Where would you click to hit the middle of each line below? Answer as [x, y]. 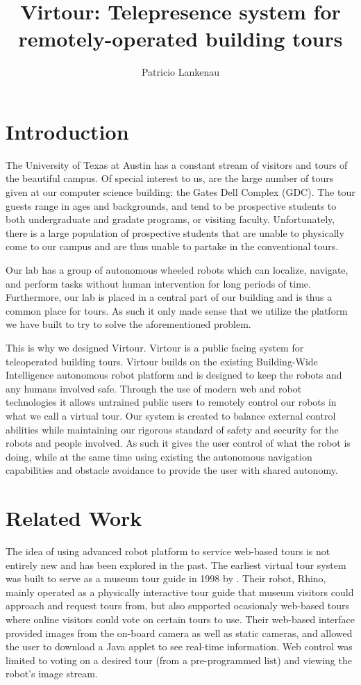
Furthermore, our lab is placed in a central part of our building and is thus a [169, 297]
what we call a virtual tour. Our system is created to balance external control [171, 415]
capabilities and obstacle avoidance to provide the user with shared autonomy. [172, 470]
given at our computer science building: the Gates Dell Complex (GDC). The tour [180, 192]
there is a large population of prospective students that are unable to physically [175, 232]
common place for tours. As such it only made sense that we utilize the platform [177, 310]
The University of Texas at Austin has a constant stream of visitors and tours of [177, 164]
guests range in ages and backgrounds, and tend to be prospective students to [171, 205]
